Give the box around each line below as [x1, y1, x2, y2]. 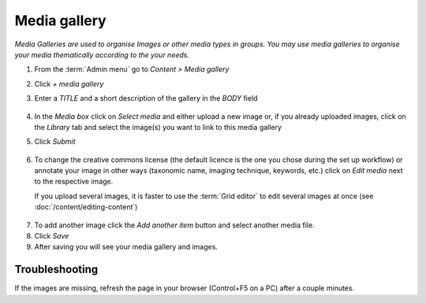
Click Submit [34, 137, 76, 146]
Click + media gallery [34, 79, 104, 88]
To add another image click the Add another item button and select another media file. [34, 220, 315, 230]
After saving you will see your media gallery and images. [34, 242, 219, 252]
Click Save [34, 231, 69, 241]
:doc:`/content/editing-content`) [34, 202, 138, 212]
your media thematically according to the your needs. [14, 50, 189, 59]
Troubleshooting [14, 263, 99, 276]
